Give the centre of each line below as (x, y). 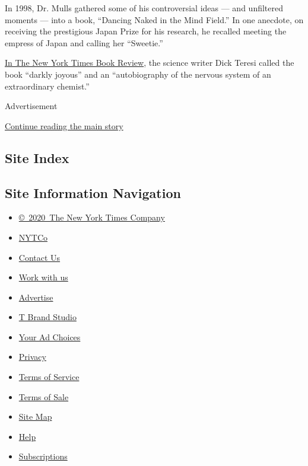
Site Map (35, 416)
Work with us (43, 277)
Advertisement (31, 106)
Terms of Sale (44, 396)
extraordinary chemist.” (47, 86)
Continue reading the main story (64, 125)
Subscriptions (43, 456)
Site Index (37, 157)
